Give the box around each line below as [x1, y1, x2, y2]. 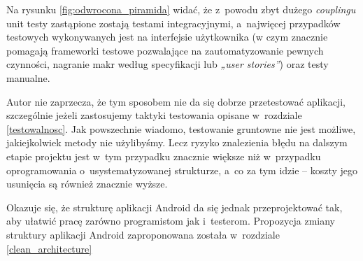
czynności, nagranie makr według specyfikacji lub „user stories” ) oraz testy [6, 57, 329, 71]
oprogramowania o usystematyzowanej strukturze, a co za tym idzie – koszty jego [6, 162, 358, 177]
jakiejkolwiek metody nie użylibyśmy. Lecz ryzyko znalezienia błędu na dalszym [6, 135, 348, 150]
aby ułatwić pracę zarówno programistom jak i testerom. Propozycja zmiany [6, 213, 335, 228]
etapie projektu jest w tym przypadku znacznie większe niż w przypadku [6, 148, 321, 163]
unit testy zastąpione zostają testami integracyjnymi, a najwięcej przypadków [6, 15, 341, 30]
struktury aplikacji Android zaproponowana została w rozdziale [6, 227, 280, 241]
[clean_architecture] [6, 241, 92, 255]
